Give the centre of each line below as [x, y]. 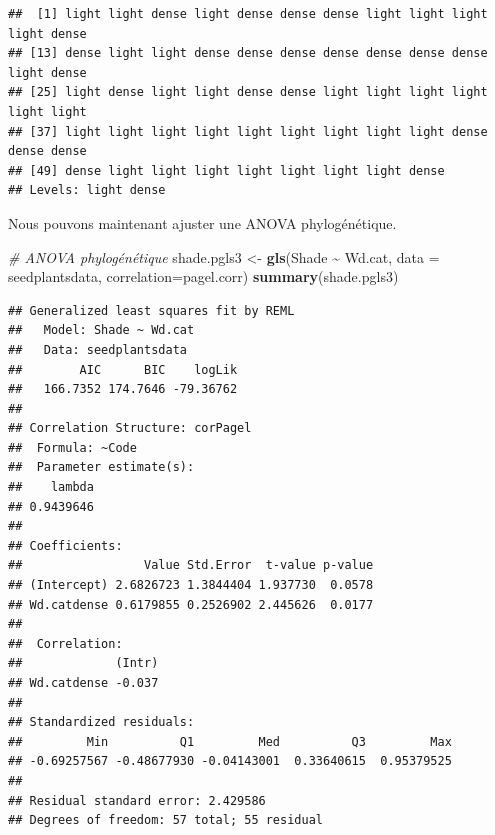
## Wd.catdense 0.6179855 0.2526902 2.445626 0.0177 [191, 604]
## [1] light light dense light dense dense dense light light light [248, 14]
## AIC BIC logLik [123, 369]
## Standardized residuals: [101, 722]
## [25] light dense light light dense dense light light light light [248, 92]
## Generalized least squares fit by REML [151, 310]
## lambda [51, 487]
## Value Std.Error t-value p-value [191, 565]
